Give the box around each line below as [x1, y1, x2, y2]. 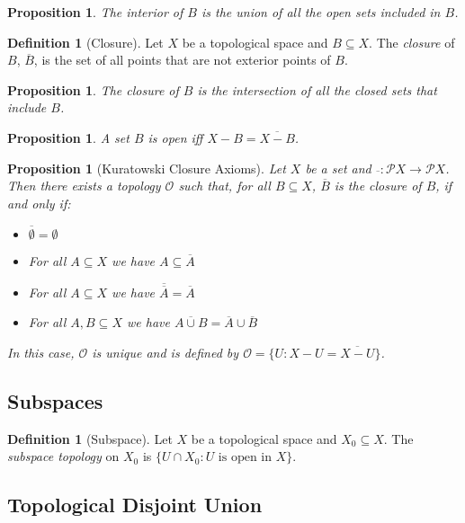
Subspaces [7, 386, 103, 414]
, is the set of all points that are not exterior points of [33, 50, 331, 69]
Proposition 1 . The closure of [7, 80, 179, 99]
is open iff [148, 128, 203, 146]
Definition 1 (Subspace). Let [7, 429, 173, 448]
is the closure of [334, 176, 422, 195]
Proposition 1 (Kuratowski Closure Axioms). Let [7, 158, 286, 177]
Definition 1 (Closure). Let [7, 32, 164, 51]
